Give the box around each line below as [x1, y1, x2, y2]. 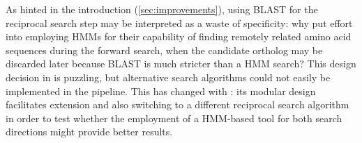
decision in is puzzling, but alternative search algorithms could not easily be [6, 69, 331, 84]
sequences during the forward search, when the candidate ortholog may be [6, 42, 323, 57]
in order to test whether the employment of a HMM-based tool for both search [6, 110, 342, 125]
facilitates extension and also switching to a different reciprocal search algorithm [6, 97, 349, 112]
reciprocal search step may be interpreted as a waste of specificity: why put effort [6, 15, 353, 30]
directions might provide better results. [6, 124, 173, 139]
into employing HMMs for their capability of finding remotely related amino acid [6, 29, 352, 44]
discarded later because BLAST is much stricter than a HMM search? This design [6, 56, 356, 71]
